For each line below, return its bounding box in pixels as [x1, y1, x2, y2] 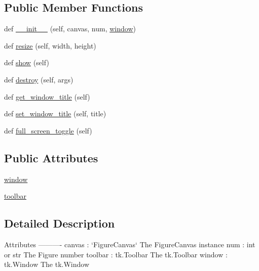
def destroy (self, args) [4, 74, 73, 84]
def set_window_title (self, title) [4, 108, 106, 119]
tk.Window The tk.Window [4, 259, 90, 269]
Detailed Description [4, 215, 115, 231]
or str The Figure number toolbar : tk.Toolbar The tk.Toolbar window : [4, 249, 228, 259]
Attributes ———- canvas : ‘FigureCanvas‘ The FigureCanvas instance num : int [4, 239, 255, 249]
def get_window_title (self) [4, 91, 90, 102]
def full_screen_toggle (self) [4, 125, 92, 135]
